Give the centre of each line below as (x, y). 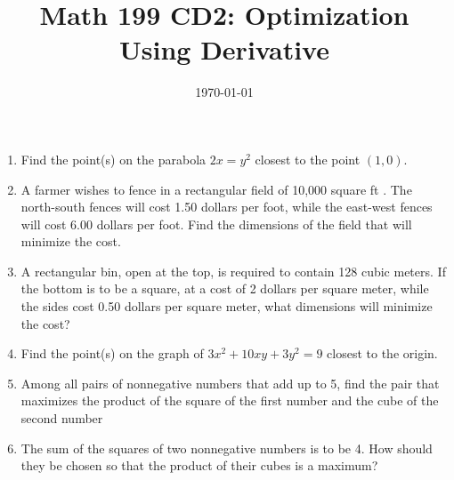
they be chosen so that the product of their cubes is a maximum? (199, 465)
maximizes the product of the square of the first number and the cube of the (230, 400)
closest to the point (308, 159)
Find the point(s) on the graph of (112, 353)
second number (62, 418)
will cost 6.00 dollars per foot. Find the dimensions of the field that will (216, 224)
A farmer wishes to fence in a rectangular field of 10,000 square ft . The (216, 189)
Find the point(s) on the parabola (113, 159)
